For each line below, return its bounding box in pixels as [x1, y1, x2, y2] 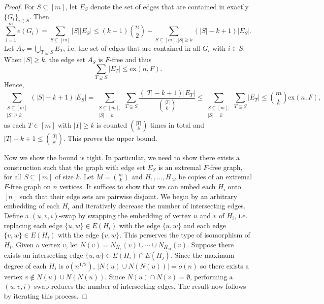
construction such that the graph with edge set [4, 162, 145, 172]
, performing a [190, 271, 233, 281]
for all [4, 171, 22, 182]
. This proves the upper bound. [63, 133, 158, 143]
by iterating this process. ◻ [4, 290, 88, 301]
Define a [4, 210, 29, 221]
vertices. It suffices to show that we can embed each [59, 181, 216, 192]
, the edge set [45, 54, 85, 65]
